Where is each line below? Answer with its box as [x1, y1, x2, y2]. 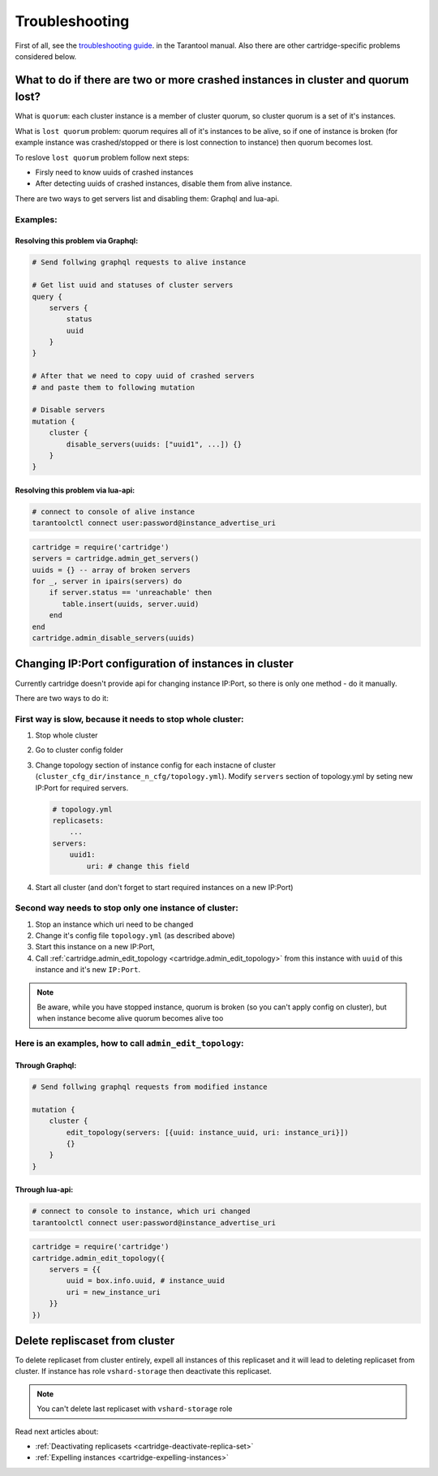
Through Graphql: [15, 1060, 77, 1070]
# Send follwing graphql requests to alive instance [32, 258, 247, 267]
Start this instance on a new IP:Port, [35, 942, 156, 952]
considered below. [15, 51, 77, 61]
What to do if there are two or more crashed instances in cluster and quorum [15, 73, 410, 87]
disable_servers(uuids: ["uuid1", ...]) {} [66, 439, 243, 449]
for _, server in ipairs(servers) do [32, 577, 182, 586]
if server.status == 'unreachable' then [49, 588, 213, 597]
